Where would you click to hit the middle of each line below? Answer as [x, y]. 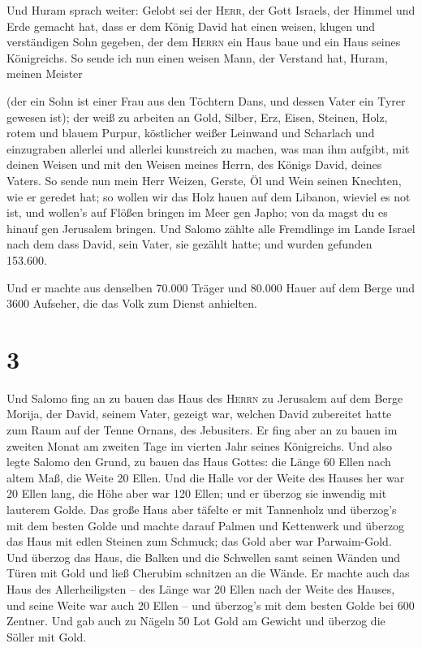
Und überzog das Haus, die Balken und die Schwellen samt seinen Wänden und [204, 557]
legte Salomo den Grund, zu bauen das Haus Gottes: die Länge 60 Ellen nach [199, 462]
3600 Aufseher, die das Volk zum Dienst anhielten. [132, 303]
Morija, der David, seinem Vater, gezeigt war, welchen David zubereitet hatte [199, 414]
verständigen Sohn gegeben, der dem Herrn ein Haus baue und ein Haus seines [204, 42]
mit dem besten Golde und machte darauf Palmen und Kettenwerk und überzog [206, 525]
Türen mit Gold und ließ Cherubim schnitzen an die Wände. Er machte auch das [208, 573]
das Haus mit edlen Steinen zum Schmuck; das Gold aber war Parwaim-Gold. [199, 541]
